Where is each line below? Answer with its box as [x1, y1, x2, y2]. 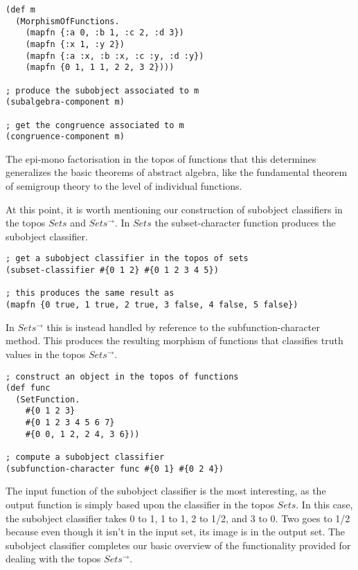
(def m [6, 5, 35, 15]
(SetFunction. [15, 394, 80, 404]
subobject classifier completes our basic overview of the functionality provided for [6, 537, 351, 552]
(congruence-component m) [6, 132, 125, 142]
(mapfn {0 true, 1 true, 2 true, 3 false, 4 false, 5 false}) [6, 300, 298, 310]
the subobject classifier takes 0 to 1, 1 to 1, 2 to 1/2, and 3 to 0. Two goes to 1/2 [6, 510, 350, 525]
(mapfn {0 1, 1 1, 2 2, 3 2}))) [25, 62, 174, 73]
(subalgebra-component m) [6, 97, 125, 107]
